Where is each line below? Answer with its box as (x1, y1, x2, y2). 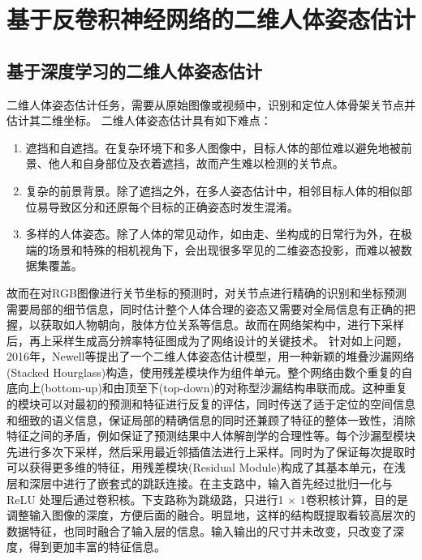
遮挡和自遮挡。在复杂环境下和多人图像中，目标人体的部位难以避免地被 (25, 139, 401, 156)
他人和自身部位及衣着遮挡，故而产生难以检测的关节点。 (48, 155, 344, 172)
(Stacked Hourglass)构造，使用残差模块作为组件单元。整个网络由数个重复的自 (6, 363, 413, 380)
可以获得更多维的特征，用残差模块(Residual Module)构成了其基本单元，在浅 (6, 459, 406, 476)
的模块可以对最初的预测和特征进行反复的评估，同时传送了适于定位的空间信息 (6, 395, 416, 413)
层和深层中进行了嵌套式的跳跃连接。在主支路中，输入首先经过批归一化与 (6, 475, 393, 492)
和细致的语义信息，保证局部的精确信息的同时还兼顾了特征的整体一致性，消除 (6, 411, 416, 428)
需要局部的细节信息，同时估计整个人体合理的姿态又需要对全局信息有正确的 (6, 300, 404, 317)
